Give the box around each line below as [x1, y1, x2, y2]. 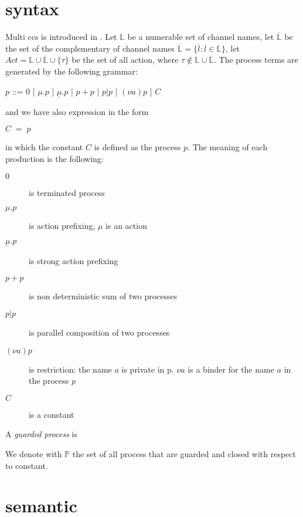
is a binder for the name [188, 363, 274, 375]
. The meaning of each [188, 141, 268, 153]
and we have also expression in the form [5, 105, 149, 117]
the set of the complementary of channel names [5, 42, 175, 54]
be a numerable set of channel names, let [127, 31, 274, 43]
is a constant [29, 408, 74, 420]
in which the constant [5, 141, 83, 153]
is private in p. [121, 363, 174, 375]
